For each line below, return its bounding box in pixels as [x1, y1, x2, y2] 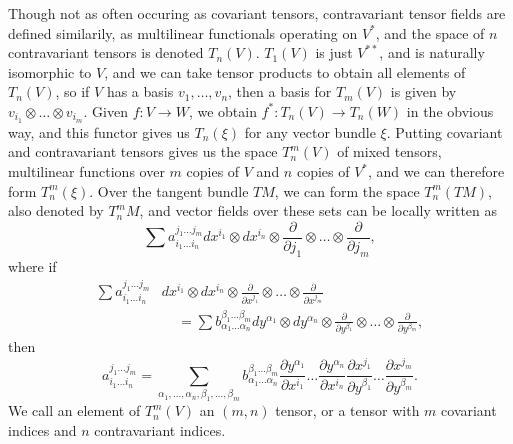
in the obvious [406, 100, 494, 121]
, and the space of [375, 22, 485, 43]
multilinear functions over [8, 161, 165, 182]
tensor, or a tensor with [275, 400, 420, 421]
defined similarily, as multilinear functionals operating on [8, 22, 358, 43]
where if [8, 255, 57, 276]
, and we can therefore [368, 161, 505, 182]
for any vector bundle [244, 121, 376, 142]
